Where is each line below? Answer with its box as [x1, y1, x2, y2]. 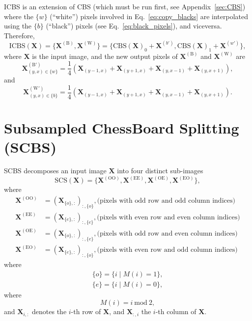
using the [4, 21, 32, 31]
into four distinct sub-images [117, 165, 203, 176]
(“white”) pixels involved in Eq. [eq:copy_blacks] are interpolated [50, 11, 249, 21]
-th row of [71, 306, 101, 317]
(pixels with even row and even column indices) [97, 214, 240, 221]
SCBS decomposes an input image [4, 165, 107, 176]
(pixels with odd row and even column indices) [97, 230, 238, 237]
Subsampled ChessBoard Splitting [4, 118, 239, 138]
